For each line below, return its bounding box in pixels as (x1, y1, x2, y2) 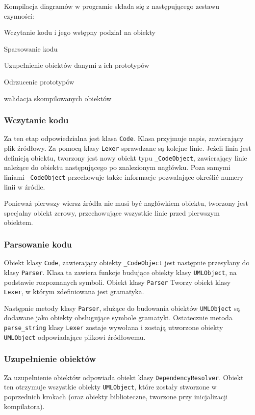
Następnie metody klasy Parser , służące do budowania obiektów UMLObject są (4, 303, 240, 313)
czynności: (4, 10, 34, 21)
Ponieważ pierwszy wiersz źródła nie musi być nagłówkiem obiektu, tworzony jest (4, 198, 249, 208)
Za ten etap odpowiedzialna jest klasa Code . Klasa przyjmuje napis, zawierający (4, 133, 244, 143)
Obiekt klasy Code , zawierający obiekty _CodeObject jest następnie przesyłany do (4, 257, 250, 268)
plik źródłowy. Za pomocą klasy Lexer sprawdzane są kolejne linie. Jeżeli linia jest (4, 143, 251, 153)
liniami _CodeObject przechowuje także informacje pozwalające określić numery (4, 171, 244, 182)
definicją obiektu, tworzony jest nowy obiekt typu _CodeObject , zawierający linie (4, 152, 247, 163)
